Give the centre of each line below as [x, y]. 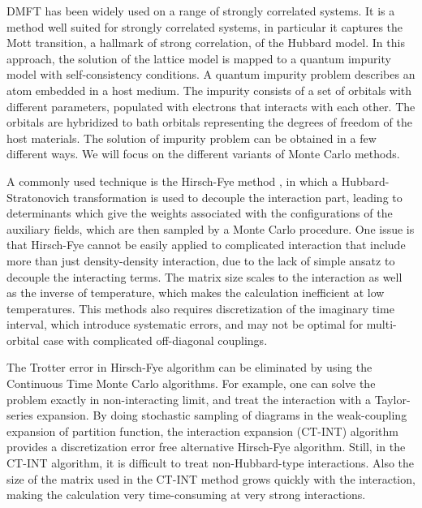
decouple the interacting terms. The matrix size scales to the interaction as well [205, 276]
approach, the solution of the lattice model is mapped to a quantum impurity [199, 58]
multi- [381, 324]
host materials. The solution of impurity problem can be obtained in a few [192, 138]
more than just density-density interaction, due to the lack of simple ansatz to [201, 260]
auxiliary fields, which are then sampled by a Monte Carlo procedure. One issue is [211, 228]
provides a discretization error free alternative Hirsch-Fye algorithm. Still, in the [206, 447]
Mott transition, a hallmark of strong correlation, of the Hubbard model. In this [206, 43]
